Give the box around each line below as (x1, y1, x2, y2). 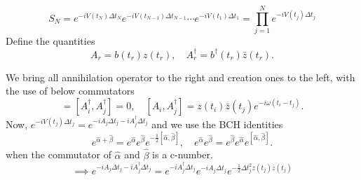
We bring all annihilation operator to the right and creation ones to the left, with (6, 69, 355, 84)
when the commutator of (6, 147, 111, 162)
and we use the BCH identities (151, 117, 283, 132)
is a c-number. (152, 147, 213, 162)
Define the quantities (6, 34, 95, 48)
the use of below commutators (6, 83, 135, 98)
